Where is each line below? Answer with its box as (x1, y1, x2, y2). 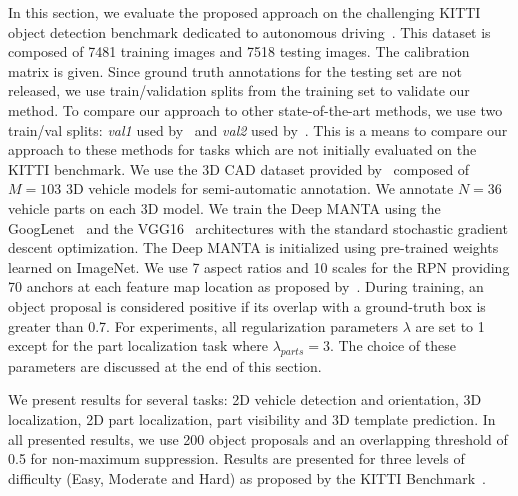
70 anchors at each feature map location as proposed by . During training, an (8, 276, 484, 297)
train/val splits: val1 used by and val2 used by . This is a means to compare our (8, 119, 508, 140)
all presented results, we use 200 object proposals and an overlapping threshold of (8, 428, 508, 449)
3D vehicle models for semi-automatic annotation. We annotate (65, 178, 454, 199)
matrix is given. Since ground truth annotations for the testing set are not (8, 60, 462, 81)
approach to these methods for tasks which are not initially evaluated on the (8, 139, 477, 160)
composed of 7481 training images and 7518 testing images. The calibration (8, 41, 470, 62)
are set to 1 (415, 315, 485, 336)
